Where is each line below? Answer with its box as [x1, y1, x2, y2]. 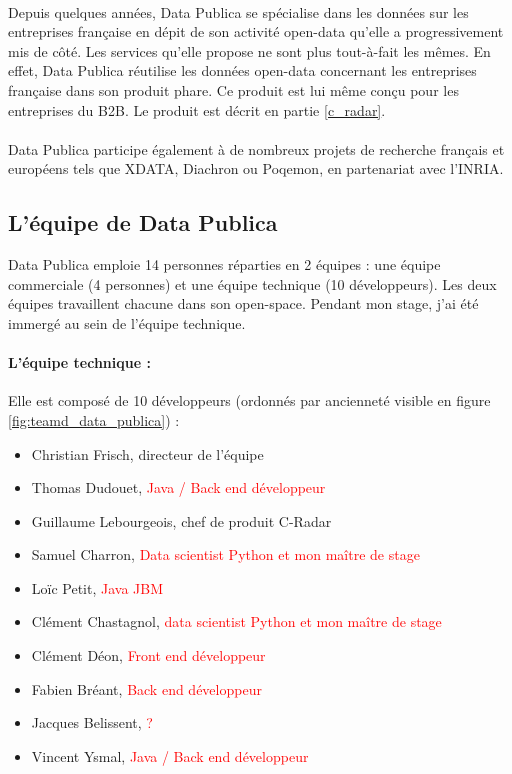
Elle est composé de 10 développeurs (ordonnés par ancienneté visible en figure [8, 390, 491, 411]
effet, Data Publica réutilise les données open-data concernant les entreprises [8, 60, 477, 81]
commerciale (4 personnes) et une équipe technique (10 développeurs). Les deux [8, 273, 497, 294]
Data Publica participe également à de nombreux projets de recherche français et [8, 138, 505, 159]
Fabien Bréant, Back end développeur [31, 678, 262, 699]
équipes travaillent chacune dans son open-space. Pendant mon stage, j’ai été [8, 293, 479, 314]
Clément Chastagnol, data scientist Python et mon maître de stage [31, 611, 442, 632]
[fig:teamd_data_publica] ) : [8, 409, 180, 430]
